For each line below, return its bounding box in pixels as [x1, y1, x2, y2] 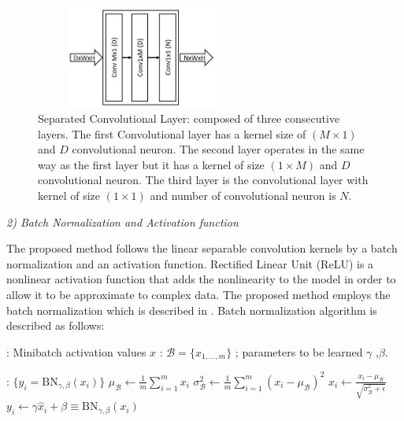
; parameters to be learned [235, 343, 363, 360]
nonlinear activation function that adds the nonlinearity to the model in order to [6, 271, 396, 287]
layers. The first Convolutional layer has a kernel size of [38, 125, 306, 142]
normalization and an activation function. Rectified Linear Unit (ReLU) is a [6, 255, 374, 271]
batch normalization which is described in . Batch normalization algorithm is [6, 301, 377, 318]
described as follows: [6, 317, 105, 334]
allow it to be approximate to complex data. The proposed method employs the [6, 286, 391, 303]
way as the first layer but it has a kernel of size [38, 156, 265, 172]
